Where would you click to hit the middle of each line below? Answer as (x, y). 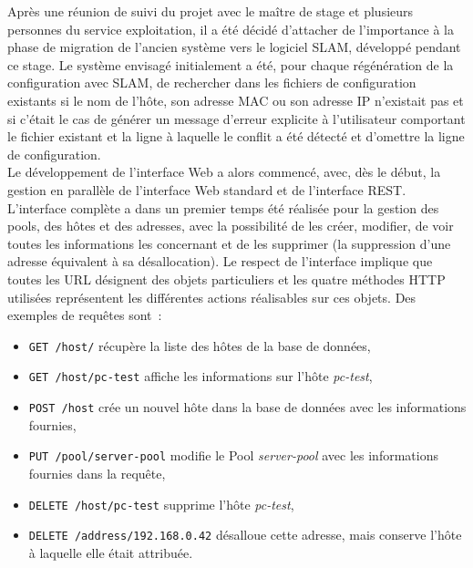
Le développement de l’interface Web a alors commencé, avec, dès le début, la (224, 172)
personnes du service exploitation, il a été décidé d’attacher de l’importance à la (231, 29)
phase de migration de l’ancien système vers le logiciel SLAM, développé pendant (234, 47)
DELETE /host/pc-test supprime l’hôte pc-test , (161, 504)
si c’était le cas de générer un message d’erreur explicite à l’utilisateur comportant (236, 118)
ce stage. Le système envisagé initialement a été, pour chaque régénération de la (231, 64)
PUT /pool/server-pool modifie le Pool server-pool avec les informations (233, 455)
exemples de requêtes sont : (85, 315)
